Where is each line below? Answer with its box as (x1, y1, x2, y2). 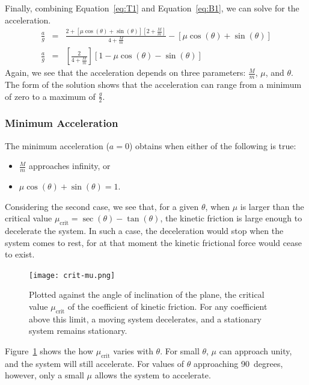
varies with (113, 345, 153, 357)
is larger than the (240, 200, 304, 212)
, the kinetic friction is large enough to (160, 212, 302, 224)
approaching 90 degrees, (193, 357, 283, 369)
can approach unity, (219, 345, 292, 357)
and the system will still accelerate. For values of (5, 357, 185, 369)
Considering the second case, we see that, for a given (5, 200, 199, 212)
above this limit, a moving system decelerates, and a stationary (29, 312, 262, 325)
